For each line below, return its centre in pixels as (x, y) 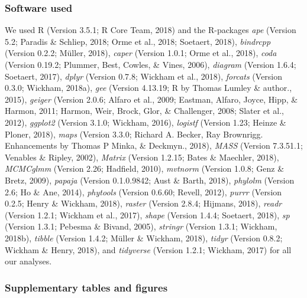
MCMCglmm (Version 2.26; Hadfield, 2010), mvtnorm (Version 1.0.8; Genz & (145, 168)
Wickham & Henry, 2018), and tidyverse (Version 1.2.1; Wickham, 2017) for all (148, 249)
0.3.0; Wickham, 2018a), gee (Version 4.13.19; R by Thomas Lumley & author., (148, 88)
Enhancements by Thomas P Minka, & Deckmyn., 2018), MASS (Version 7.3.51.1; (154, 145)
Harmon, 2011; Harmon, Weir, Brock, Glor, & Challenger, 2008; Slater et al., (144, 111)
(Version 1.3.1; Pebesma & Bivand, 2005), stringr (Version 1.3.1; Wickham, (141, 226)
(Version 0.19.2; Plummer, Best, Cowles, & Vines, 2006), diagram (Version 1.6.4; (151, 64)
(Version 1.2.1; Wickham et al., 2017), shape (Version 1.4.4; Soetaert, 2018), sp (147, 215)
